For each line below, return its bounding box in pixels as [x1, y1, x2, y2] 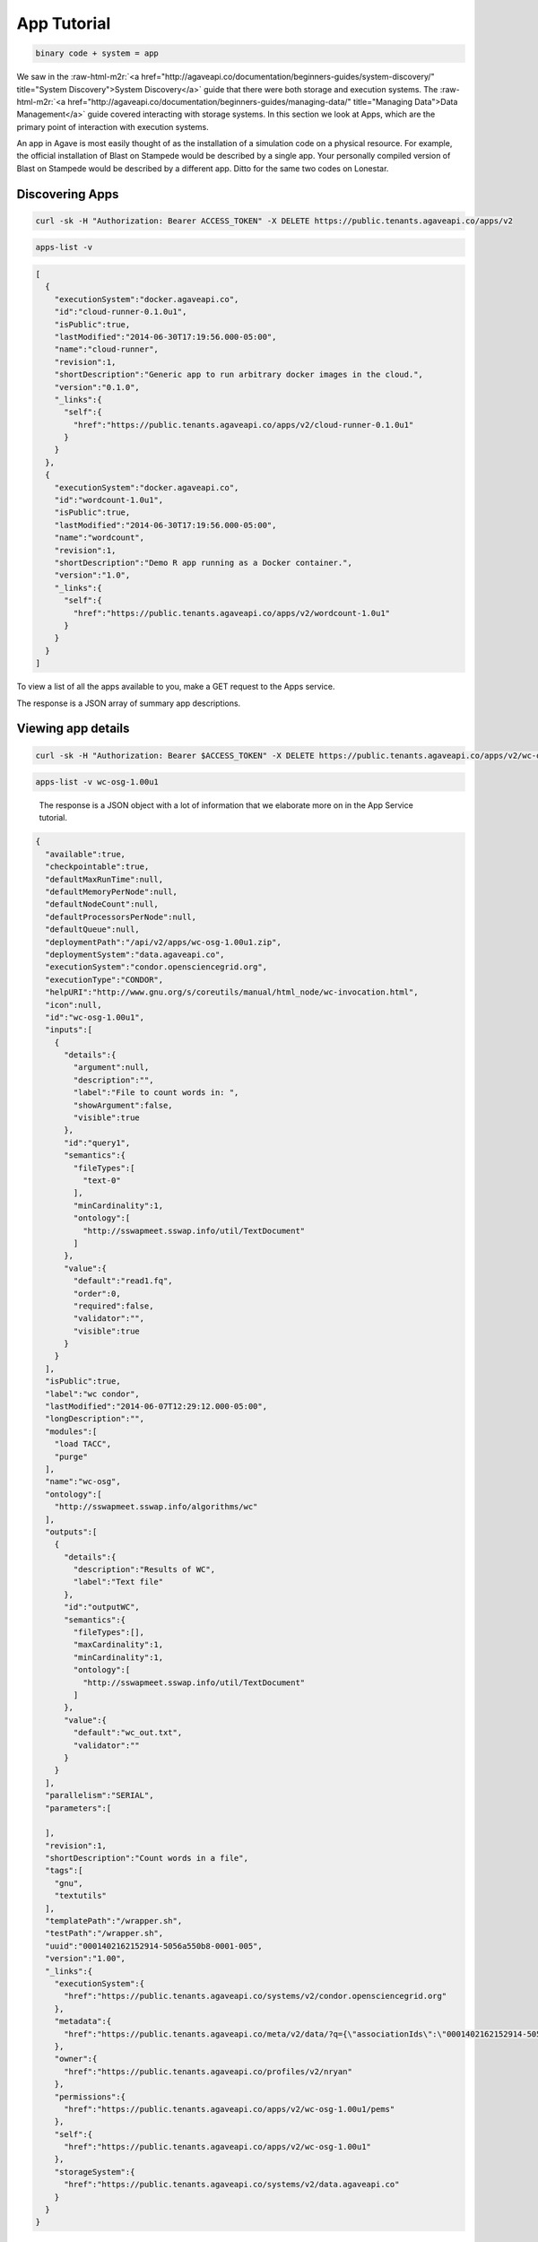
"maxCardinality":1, [73, 1639, 164, 1650]
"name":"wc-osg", [45, 1476, 121, 1487]
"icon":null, [45, 1000, 102, 1010]
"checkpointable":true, [45, 862, 150, 872]
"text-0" [82, 1175, 121, 1186]
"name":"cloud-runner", [54, 344, 159, 354]
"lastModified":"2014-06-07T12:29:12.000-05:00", [45, 1402, 268, 1412]
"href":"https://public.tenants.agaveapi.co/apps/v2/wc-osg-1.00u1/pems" [64, 2104, 395, 2114]
